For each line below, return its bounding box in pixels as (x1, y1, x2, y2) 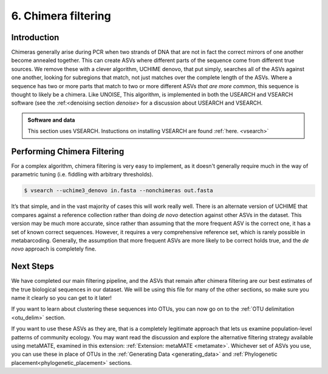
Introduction (11, 32, 60, 43)
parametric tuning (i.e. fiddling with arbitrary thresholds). (11, 171, 154, 178)
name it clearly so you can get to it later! (11, 294, 112, 302)
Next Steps (11, 261, 54, 272)
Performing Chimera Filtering (11, 147, 125, 156)
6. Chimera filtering (11, 9, 112, 23)
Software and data (27, 116, 75, 123)
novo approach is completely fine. (11, 245, 97, 252)
